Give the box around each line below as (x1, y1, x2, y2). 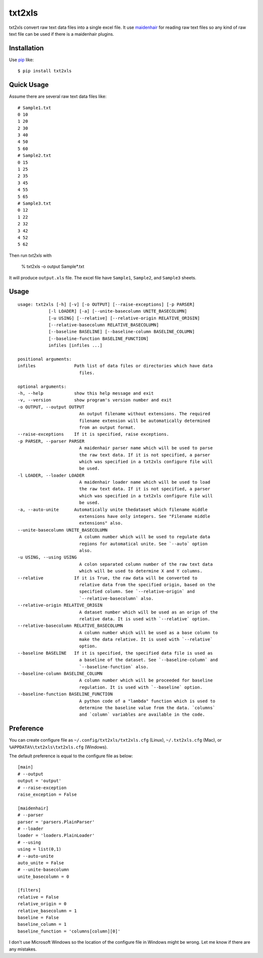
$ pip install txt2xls (18, 68, 72, 74)
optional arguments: (18, 383, 67, 389)
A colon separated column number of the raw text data (79, 561, 213, 567)
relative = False (18, 894, 59, 900)
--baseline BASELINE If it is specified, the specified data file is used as (18, 650, 213, 656)
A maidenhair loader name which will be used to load (79, 479, 210, 485)
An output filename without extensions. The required (79, 411, 210, 417)
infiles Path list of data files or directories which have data (18, 363, 213, 369)
